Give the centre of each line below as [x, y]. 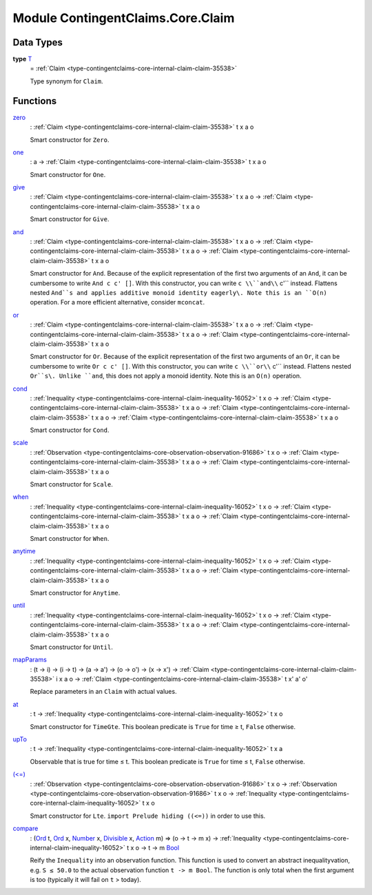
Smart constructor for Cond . [70, 430]
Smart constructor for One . [68, 174]
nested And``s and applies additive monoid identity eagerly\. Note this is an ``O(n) [178, 292]
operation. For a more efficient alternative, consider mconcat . [117, 302]
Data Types [38, 42]
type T [22, 59]
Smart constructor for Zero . [70, 140]
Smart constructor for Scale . [71, 484]
